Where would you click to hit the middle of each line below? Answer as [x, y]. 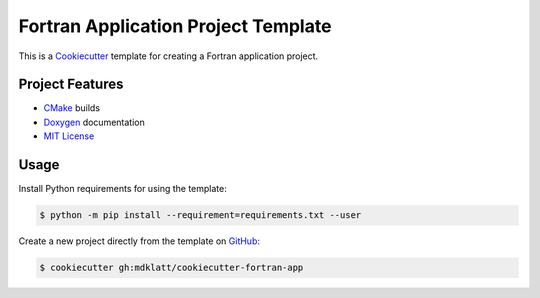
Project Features [71, 84]
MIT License [69, 136]
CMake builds [71, 108]
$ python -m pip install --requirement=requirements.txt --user [200, 215]
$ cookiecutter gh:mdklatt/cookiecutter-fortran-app [171, 268]
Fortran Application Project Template [175, 26]
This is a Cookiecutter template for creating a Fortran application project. [168, 56]
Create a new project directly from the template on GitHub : [139, 241]
